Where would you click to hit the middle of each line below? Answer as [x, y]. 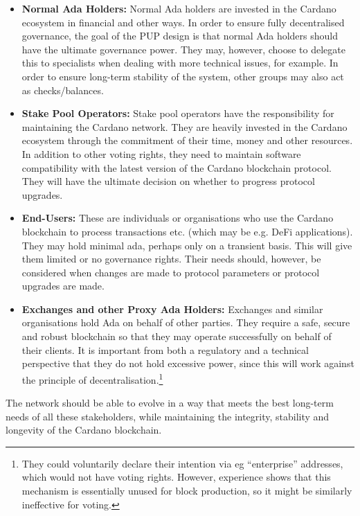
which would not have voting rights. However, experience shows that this [176, 477]
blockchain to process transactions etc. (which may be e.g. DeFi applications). [187, 231]
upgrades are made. [63, 286]
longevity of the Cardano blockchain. [84, 430]
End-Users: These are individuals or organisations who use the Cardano [178, 218]
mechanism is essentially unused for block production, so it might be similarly [187, 491]
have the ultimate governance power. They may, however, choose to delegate [183, 49]
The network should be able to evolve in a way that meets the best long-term [170, 403]
